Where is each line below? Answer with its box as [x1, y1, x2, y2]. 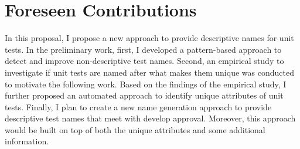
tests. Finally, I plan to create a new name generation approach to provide [5, 100, 272, 113]
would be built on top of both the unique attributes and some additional [5, 123, 265, 136]
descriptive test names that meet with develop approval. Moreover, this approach [5, 112, 296, 124]
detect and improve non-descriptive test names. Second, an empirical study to [5, 55, 284, 67]
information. [5, 135, 49, 147]
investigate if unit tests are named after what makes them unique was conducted [5, 66, 294, 78]
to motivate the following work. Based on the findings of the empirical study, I [5, 77, 287, 90]
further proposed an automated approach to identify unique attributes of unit [5, 89, 284, 101]
